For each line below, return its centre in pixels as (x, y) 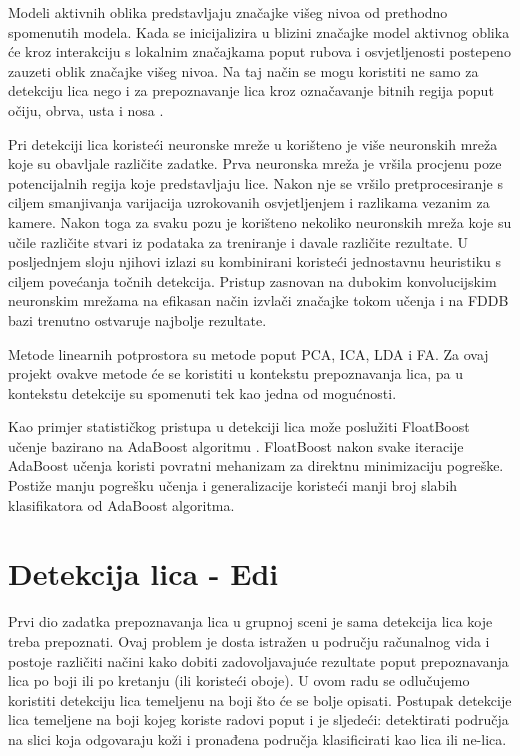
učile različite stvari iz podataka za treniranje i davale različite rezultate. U (238, 241)
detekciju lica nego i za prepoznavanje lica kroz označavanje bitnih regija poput (251, 90)
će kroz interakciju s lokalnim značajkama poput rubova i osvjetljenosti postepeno (259, 51)
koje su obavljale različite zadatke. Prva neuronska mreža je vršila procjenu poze (255, 163)
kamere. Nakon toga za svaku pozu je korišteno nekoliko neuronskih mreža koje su (260, 221)
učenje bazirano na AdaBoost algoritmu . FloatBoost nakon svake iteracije (236, 445)
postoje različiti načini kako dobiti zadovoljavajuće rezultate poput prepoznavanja (258, 660)
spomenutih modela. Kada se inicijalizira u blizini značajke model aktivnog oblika (259, 31)
